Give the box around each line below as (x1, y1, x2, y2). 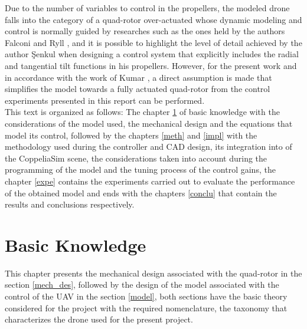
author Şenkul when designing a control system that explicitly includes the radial (5, 48, 299, 60)
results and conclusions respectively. (5, 198, 135, 210)
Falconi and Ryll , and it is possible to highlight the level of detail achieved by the (5, 36, 302, 48)
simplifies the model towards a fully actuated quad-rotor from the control (5, 83, 270, 95)
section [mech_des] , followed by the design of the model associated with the (5, 278, 279, 291)
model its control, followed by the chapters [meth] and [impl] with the (5, 129, 257, 141)
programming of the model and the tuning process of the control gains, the (5, 163, 276, 176)
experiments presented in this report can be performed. (5, 94, 205, 106)
